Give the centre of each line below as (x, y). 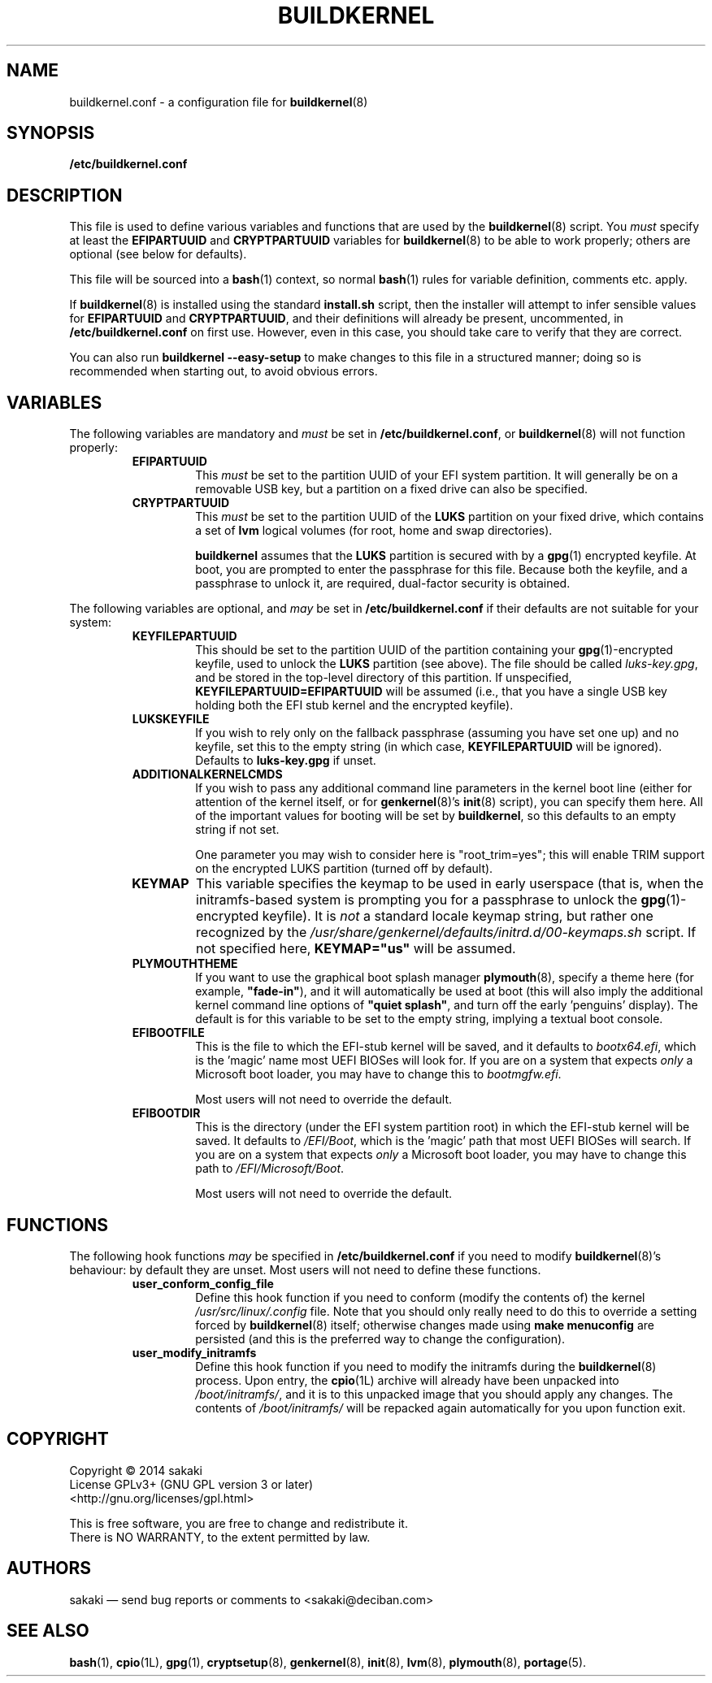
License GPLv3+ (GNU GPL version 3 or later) (191, 1484)
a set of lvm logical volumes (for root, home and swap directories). (374, 531)
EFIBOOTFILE (168, 1033)
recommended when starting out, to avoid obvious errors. (224, 371)
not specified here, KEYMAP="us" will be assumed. (356, 949)
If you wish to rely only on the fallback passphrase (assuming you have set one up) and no (437, 733)
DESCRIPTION (65, 195)
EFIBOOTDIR (166, 1113)
